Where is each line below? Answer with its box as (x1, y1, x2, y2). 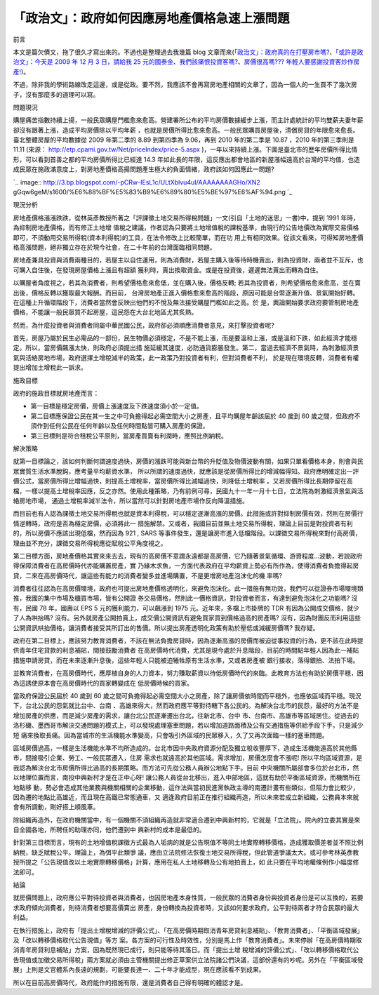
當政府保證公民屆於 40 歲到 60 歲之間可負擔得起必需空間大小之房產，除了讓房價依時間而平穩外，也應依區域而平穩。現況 (13, 691, 361, 700)
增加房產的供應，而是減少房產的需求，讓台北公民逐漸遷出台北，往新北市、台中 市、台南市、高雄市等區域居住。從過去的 (13, 711, 359, 719)
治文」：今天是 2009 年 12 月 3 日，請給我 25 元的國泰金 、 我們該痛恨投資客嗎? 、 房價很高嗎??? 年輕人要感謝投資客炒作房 (13, 58, 360, 66)
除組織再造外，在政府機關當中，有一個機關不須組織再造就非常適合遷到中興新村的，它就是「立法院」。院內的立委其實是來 (13, 815, 361, 824)
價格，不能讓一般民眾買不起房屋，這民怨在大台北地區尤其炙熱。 (13, 308, 198, 316)
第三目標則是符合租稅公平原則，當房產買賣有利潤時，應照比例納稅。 (30, 432, 227, 440)
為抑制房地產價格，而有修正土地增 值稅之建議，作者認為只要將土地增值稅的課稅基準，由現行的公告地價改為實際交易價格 (13, 223, 359, 232)
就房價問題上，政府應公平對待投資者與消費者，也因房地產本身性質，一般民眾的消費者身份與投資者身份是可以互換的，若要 (13, 893, 364, 902)
